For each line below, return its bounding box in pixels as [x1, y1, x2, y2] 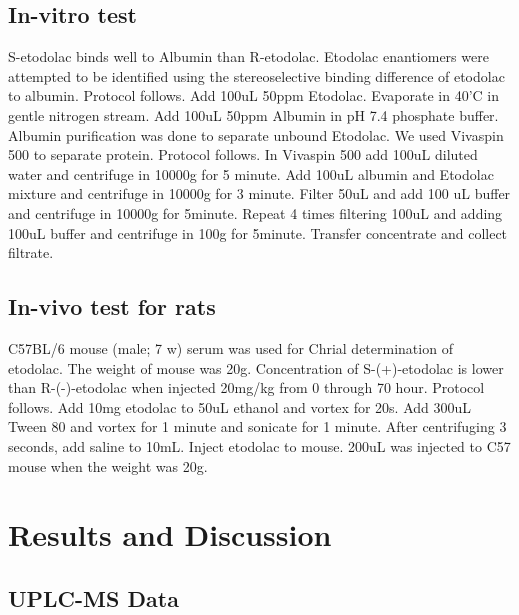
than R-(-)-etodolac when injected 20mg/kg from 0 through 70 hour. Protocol [8, 377, 485, 398]
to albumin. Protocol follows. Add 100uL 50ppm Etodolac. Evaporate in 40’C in [8, 85, 499, 106]
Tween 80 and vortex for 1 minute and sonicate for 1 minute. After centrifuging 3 [8, 416, 507, 437]
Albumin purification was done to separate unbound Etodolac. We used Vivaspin [8, 124, 504, 145]
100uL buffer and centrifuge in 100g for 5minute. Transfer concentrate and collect [8, 222, 508, 243]
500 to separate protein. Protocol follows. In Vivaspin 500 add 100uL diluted [8, 144, 478, 165]
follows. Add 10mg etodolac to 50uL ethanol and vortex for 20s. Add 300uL [8, 396, 472, 417]
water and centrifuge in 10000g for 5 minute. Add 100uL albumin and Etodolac [8, 163, 494, 184]
